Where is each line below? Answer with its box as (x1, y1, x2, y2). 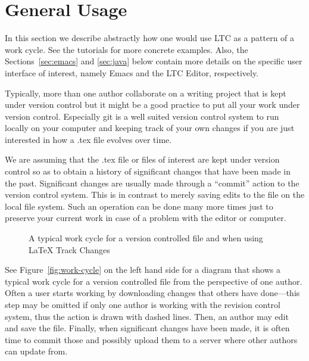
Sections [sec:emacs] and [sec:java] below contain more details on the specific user (5, 55, 302, 67)
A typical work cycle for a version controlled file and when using (29, 232, 263, 244)
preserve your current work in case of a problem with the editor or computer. (5, 211, 286, 224)
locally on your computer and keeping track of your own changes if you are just (5, 122, 295, 134)
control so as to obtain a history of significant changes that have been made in (5, 165, 291, 178)
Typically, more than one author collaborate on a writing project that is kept (5, 86, 286, 99)
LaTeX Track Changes (29, 243, 110, 256)
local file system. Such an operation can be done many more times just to (5, 200, 273, 212)
